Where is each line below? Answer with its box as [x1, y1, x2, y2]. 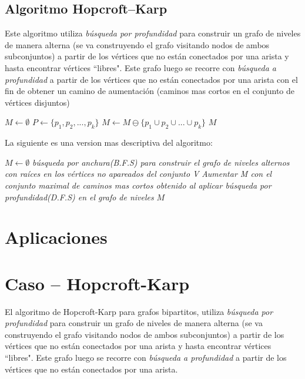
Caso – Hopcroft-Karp [5, 271, 190, 295]
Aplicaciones [5, 225, 108, 249]
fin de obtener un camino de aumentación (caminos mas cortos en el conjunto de [5, 85, 294, 97]
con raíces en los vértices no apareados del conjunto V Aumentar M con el [5, 167, 272, 180]
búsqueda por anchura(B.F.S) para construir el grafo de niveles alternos [32, 156, 290, 168]
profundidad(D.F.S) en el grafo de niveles [5, 190, 154, 203]
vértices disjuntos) [5, 96, 70, 108]
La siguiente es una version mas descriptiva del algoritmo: [5, 136, 213, 149]
